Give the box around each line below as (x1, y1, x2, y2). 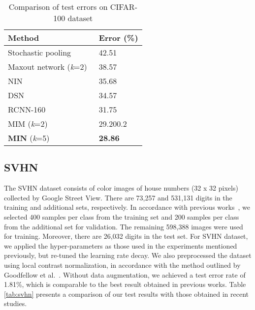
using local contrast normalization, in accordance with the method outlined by (4, 259, 241, 270)
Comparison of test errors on (8, 1, 108, 12)
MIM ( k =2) (8, 118, 48, 129)
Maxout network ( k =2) (8, 61, 87, 72)
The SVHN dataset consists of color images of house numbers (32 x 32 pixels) (4, 183, 238, 193)
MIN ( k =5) (8, 132, 50, 143)
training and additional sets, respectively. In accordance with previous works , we (4, 202, 250, 212)
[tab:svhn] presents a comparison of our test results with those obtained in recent (4, 288, 249, 299)
